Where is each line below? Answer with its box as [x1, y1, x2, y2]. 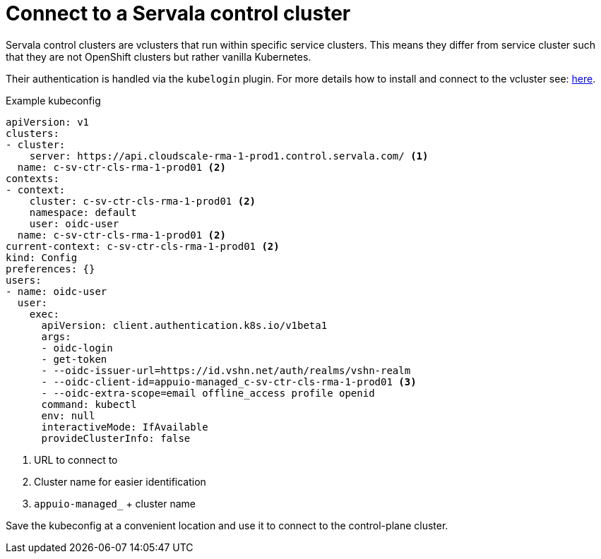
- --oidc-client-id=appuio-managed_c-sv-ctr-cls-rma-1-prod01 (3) [41, 375, 417, 387]
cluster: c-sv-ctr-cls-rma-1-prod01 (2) [29, 195, 256, 207]
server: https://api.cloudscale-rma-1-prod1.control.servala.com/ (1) [29, 150, 429, 162]
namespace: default [29, 206, 137, 218]
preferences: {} [6, 263, 95, 275]
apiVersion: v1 [6, 116, 90, 128]
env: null [41, 409, 95, 421]
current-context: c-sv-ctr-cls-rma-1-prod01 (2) [6, 240, 280, 252]
